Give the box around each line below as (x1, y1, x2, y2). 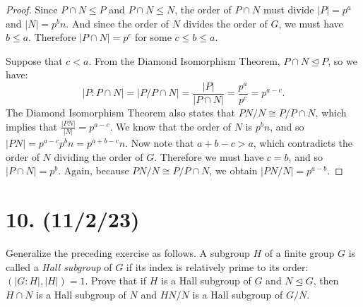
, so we (328, 53, 357, 68)
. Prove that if (85, 273, 147, 288)
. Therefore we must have (154, 149, 264, 164)
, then (313, 273, 339, 288)
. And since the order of (66, 16, 169, 30)
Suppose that (6, 53, 63, 68)
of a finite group (264, 246, 335, 260)
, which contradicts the (253, 136, 352, 150)
